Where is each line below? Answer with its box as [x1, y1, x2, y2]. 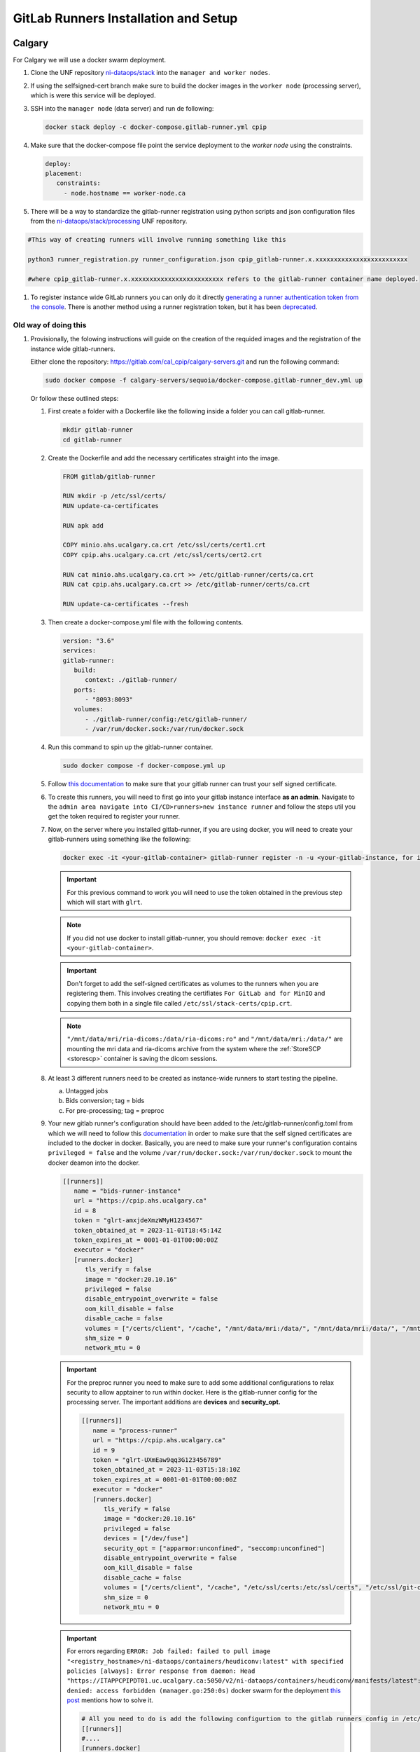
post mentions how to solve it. [66, 1696, 154, 1704]
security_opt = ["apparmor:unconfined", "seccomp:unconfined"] [104, 1544, 325, 1552]
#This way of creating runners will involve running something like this [27, 235, 286, 244]
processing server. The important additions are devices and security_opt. [66, 1398, 281, 1407]
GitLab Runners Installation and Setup [13, 11, 238, 26]
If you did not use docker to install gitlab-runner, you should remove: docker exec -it [66, 933, 321, 942]
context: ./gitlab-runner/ [85, 676, 178, 684]
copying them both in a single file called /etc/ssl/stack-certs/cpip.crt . [66, 999, 293, 1007]
